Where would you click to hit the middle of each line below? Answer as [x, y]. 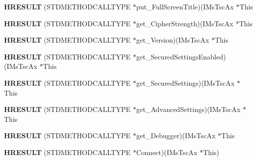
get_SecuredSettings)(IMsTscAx [185, 82]
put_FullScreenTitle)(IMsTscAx [185, 6]
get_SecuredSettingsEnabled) [181, 56]
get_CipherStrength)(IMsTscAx [185, 23]
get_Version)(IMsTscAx [172, 40]
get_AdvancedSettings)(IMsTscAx [188, 109]
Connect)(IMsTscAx [167, 152]
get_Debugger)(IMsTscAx [176, 135]
